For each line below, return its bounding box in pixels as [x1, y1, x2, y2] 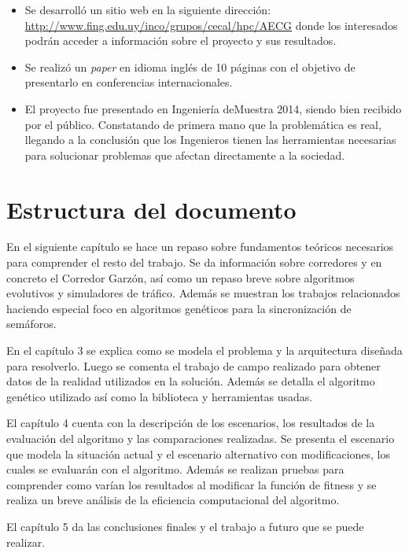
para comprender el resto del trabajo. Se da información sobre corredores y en [6, 254, 382, 271]
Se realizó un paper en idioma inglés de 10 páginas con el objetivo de [24, 58, 356, 75]
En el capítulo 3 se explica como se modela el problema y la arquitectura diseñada [6, 342, 403, 359]
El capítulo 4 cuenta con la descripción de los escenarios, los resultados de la [6, 415, 375, 431]
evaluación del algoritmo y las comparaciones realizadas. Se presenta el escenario [6, 430, 395, 446]
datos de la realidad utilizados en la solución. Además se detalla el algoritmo [6, 373, 375, 389]
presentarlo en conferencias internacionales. [24, 74, 233, 90]
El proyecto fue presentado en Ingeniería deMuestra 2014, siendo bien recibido [24, 100, 402, 116]
